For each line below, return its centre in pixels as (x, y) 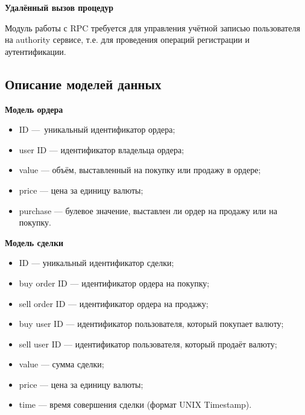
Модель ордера (34, 109)
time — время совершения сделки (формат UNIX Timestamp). (135, 404)
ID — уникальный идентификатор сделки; (96, 263)
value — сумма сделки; (61, 364)
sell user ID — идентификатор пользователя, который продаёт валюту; (148, 344)
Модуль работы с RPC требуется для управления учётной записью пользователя (152, 27)
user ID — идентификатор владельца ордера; (102, 149)
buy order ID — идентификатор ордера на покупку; (114, 283)
